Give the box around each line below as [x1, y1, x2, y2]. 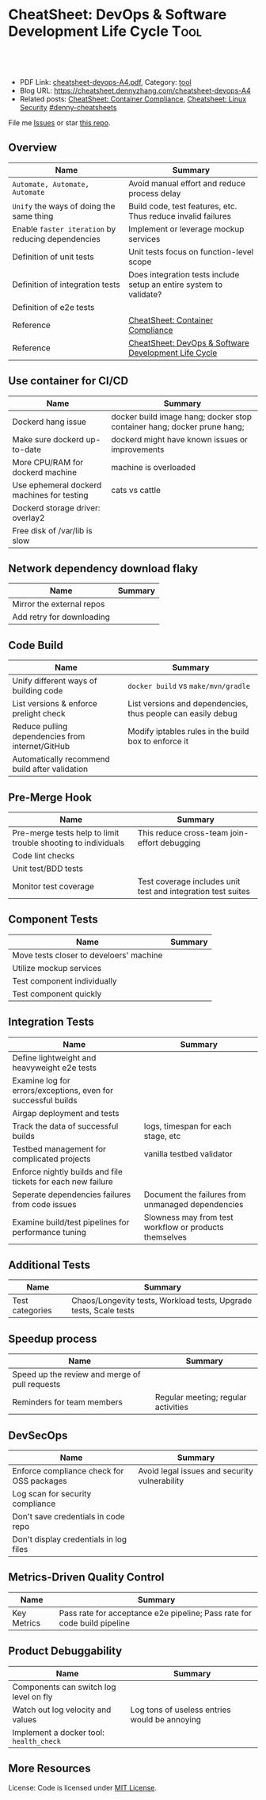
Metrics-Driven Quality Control [8, 1571, 165, 1584]
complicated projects [12, 1153, 91, 1164]
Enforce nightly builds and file [12, 1166, 123, 1177]
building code [12, 686, 63, 697]
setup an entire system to [127, 279, 223, 290]
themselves [143, 1231, 188, 1242]
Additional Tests [8, 1259, 91, 1272]
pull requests [12, 1379, 61, 1390]
